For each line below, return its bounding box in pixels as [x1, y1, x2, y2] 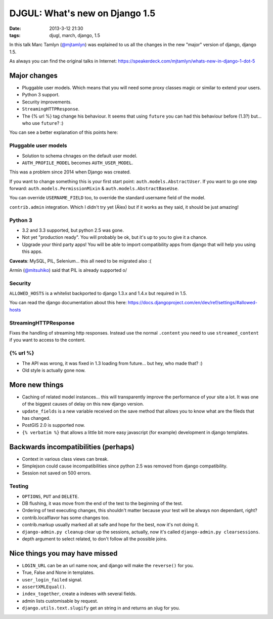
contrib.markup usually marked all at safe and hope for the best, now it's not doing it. [22, 522, 199, 528]
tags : [9, 32, 21, 38]
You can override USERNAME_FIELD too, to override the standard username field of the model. [9, 195, 206, 201]
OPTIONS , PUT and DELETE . [22, 493, 79, 499]
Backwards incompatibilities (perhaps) [9, 443, 134, 451]
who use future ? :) [22, 120, 64, 126]
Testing [9, 483, 29, 490]
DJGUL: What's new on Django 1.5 [9, 8, 156, 19]
